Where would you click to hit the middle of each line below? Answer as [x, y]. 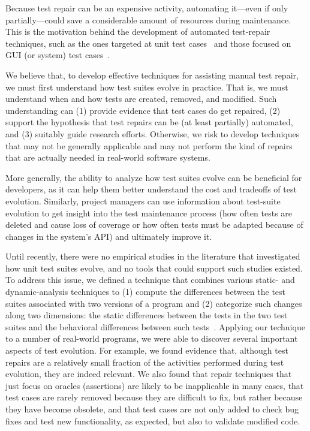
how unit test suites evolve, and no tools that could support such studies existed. [154, 268]
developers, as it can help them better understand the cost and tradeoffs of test [151, 189]
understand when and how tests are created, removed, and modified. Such [141, 99]
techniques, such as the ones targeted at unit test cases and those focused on [148, 43]
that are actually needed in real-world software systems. [108, 157]
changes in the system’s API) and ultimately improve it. [109, 236]
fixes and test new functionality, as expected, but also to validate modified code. [153, 421]
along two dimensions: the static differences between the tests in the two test [147, 315]
